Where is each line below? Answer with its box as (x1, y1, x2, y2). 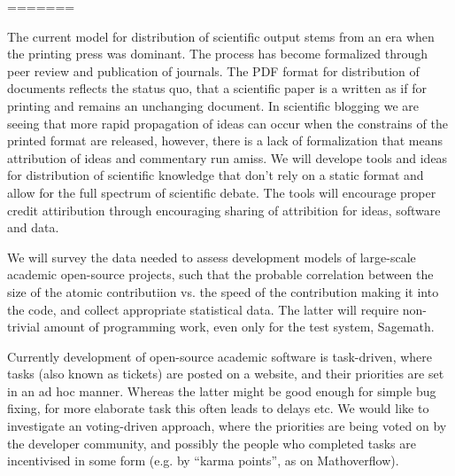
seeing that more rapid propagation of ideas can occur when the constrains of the (7, 113, 448, 132)
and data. (7, 218, 59, 237)
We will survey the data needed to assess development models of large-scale (7, 247, 416, 266)
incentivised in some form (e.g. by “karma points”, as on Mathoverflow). (7, 451, 399, 470)
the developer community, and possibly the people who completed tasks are (7, 433, 416, 452)
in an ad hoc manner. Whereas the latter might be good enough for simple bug (7, 381, 436, 400)
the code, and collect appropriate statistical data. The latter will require (7, 300, 399, 318)
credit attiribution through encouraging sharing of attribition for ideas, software (7, 200, 441, 219)
